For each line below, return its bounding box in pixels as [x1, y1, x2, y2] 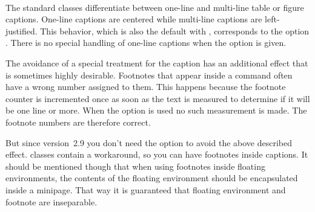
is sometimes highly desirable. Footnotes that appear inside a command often [5, 68, 293, 81]
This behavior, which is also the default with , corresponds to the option [40, 24, 310, 37]
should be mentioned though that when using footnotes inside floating [5, 159, 265, 172]
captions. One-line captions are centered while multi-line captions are [5, 13, 262, 25]
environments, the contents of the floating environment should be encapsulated [5, 172, 298, 184]
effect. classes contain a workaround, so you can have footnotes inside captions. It [5, 148, 308, 161]
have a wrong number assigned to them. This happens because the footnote [5, 80, 286, 93]
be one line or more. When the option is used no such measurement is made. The [5, 104, 307, 117]
